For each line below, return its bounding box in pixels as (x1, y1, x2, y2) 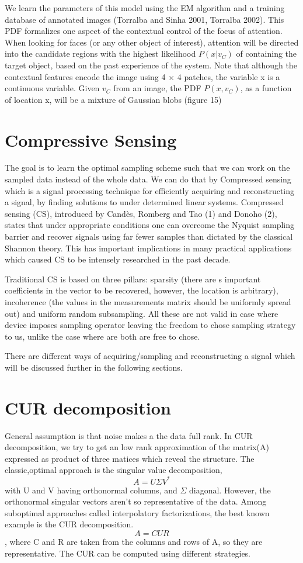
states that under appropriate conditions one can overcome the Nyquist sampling (5, 219, 294, 231)
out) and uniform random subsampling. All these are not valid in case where (5, 307, 278, 319)
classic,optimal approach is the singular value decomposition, (5, 464, 222, 476)
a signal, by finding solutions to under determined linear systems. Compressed (5, 196, 284, 208)
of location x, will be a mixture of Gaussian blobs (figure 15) (5, 93, 222, 105)
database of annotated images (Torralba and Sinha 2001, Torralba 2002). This (5, 13, 284, 25)
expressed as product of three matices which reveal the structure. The (5, 452, 255, 464)
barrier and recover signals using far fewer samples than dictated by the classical (5, 230, 293, 243)
